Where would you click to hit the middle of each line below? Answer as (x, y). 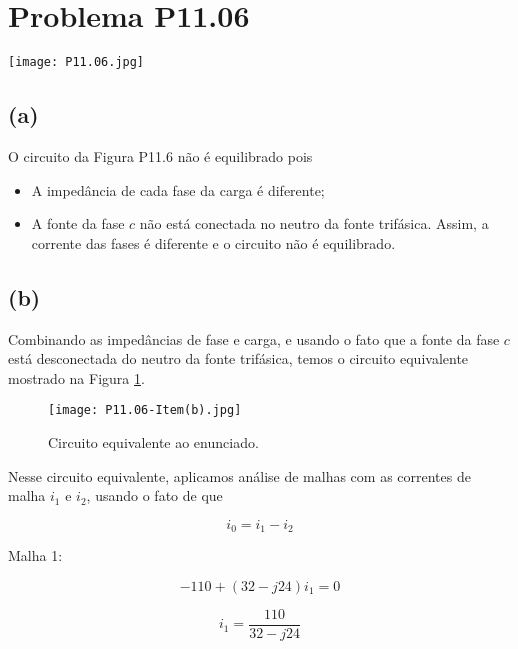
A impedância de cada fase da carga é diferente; (178, 189)
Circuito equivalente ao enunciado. (153, 442)
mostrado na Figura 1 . (76, 377)
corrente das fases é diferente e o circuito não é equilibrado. (213, 242)
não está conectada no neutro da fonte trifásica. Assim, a (314, 223)
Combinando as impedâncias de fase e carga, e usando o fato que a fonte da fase (254, 338)
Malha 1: (35, 555)
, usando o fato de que (154, 495)
